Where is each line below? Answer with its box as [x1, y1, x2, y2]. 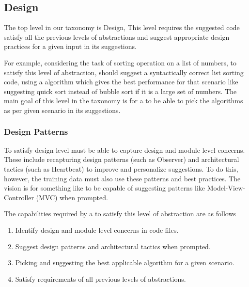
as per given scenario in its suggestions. [4, 105, 121, 115]
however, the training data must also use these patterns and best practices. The [4, 173, 241, 183]
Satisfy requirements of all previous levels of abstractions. [15, 273, 186, 284]
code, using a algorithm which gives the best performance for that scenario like [4, 77, 238, 87]
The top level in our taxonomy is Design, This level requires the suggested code [4, 22, 240, 32]
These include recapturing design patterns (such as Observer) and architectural [4, 154, 239, 164]
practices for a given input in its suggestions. [4, 41, 137, 51]
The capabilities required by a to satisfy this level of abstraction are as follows [4, 208, 236, 219]
